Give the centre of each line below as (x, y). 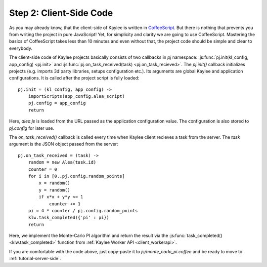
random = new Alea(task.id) (62, 162)
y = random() (54, 190)
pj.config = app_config (57, 103)
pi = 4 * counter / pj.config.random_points (83, 210)
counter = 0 (43, 169)
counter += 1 (65, 204)
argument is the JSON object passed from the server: (64, 144)
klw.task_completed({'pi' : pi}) (69, 218)
